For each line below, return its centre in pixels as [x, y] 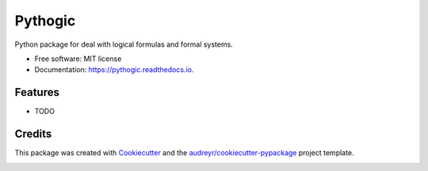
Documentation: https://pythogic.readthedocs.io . [114, 70]
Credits [33, 134]
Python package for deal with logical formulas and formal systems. [124, 44]
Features [37, 92]
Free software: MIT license [78, 59]
